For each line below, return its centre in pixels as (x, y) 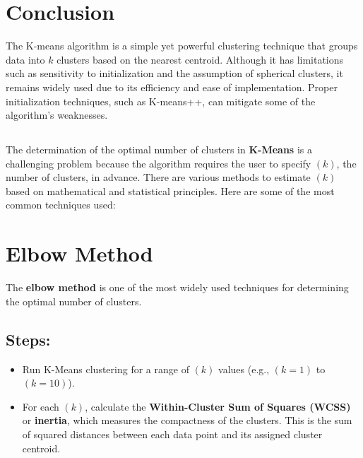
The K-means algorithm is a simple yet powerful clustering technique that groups (182, 46)
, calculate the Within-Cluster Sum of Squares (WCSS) (218, 406)
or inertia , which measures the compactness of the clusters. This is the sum (187, 420)
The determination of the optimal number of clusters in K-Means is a (159, 149)
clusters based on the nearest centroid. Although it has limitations (200, 59)
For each (41, 406)
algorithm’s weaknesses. (57, 115)
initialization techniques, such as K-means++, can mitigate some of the (161, 101)
